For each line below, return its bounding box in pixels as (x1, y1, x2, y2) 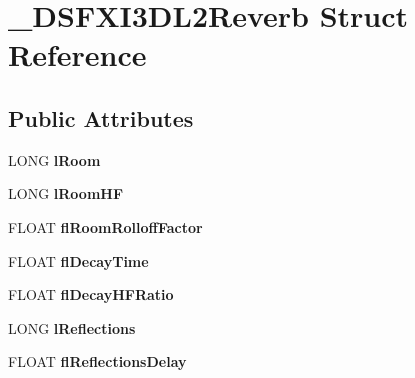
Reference (8, 34, 147, 75)
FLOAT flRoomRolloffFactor (8, 216, 203, 237)
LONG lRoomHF (8, 183, 124, 204)
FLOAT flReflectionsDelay (8, 351, 187, 372)
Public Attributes (8, 102, 194, 133)
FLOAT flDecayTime (8, 250, 149, 271)
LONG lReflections (8, 317, 136, 338)
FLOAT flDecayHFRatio (8, 284, 174, 305)
